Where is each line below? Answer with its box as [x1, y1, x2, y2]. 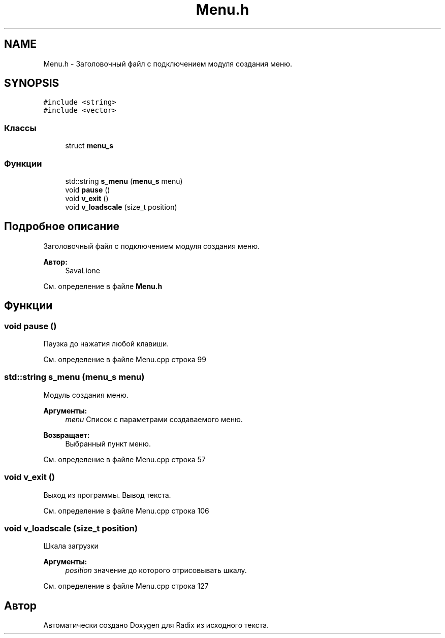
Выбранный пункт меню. [65, 439, 151, 448]
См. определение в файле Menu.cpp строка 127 [43, 582, 209, 591]
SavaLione [65, 266, 100, 275]
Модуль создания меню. [43, 390, 129, 399]
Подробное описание [4, 220, 119, 233]
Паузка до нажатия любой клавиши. [43, 339, 169, 348]
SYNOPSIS [4, 77, 59, 90]
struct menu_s [65, 141, 114, 150]
